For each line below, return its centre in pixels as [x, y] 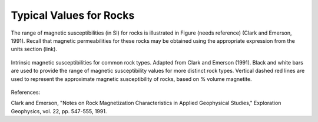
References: [26, 92]
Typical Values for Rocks [73, 15]
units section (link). [34, 49]
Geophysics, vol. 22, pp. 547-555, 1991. [59, 111]
